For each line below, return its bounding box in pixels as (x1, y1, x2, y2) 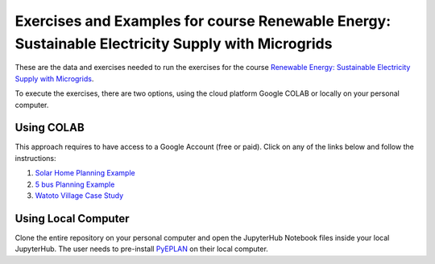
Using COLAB (14, 121, 85, 134)
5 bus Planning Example (35, 179, 115, 189)
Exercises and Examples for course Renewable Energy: (14, 12, 391, 30)
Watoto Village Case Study (35, 190, 124, 200)
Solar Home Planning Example (35, 168, 136, 178)
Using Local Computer (14, 212, 130, 225)
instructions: (14, 153, 56, 163)
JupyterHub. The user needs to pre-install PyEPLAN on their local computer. (14, 244, 269, 254)
